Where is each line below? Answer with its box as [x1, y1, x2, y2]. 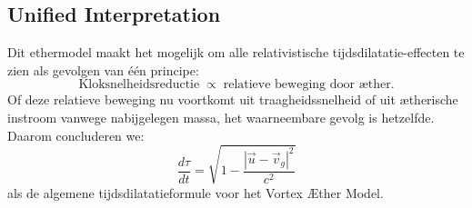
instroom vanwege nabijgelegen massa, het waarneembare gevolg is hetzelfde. [7, 107, 435, 126]
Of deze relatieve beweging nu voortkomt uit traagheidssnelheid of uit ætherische [7, 90, 458, 109]
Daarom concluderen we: [7, 125, 145, 144]
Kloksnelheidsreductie [78, 78, 200, 92]
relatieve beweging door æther [223, 78, 391, 92]
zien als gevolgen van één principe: [7, 60, 199, 79]
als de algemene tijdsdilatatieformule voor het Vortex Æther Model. [7, 183, 384, 202]
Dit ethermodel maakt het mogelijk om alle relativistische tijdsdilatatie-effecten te [7, 43, 465, 62]
